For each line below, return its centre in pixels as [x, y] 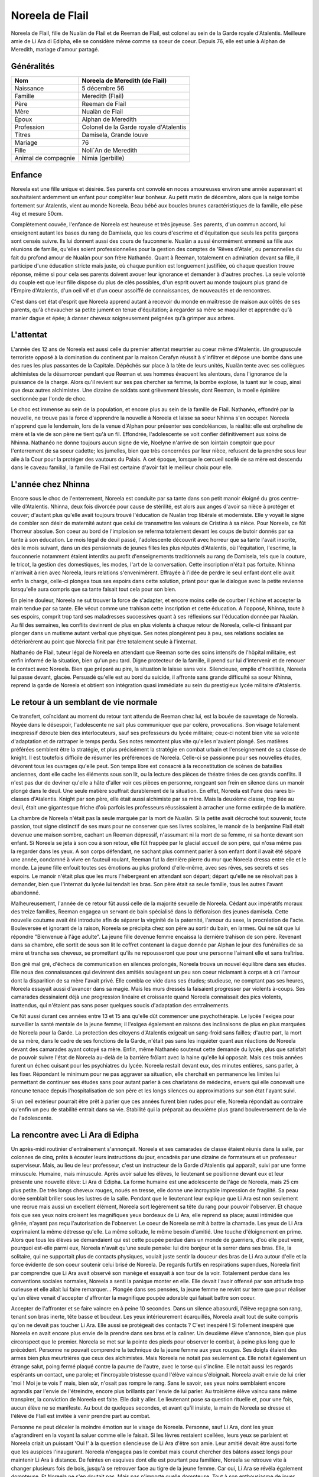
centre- [290, 498]
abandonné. [26, 893]
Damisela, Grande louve [115, 135]
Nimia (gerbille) [103, 158]
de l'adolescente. [32, 1118]
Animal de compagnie [45, 158]
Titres [22, 135]
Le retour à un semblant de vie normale [84, 702]
